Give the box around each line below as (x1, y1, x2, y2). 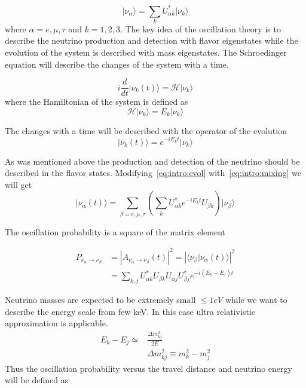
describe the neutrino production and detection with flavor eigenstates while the (5, 34, 298, 47)
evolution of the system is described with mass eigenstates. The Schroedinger (5, 46, 287, 59)
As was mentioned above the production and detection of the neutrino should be (5, 154, 300, 167)
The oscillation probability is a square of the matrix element (5, 225, 226, 238)
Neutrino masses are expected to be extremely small (5, 293, 196, 306)
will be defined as (5, 374, 69, 386)
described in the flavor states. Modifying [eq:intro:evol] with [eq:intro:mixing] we (5, 166, 301, 179)
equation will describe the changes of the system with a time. (5, 57, 229, 70)
